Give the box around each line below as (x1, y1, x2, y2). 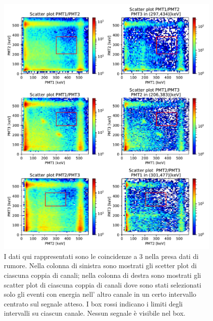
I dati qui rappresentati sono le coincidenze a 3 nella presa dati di (4, 251, 199, 261)
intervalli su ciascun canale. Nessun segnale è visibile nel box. (4, 308, 185, 318)
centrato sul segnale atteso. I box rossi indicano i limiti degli (4, 298, 183, 308)
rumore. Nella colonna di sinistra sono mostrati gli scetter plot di (4, 260, 197, 271)
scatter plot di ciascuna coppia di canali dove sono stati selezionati (4, 279, 201, 289)
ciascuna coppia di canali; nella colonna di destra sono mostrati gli (4, 270, 201, 280)
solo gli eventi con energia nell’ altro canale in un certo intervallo (4, 289, 197, 299)
